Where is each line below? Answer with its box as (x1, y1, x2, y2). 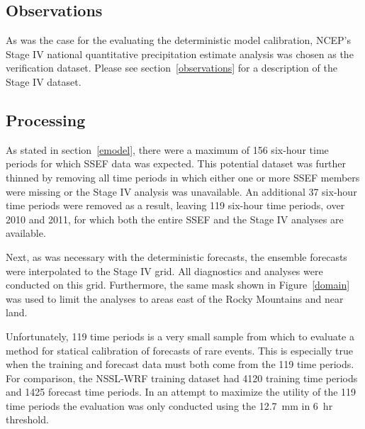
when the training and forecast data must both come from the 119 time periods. (6, 357, 354, 372)
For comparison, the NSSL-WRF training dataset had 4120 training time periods (6, 370, 358, 385)
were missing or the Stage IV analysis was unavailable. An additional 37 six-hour (6, 184, 357, 199)
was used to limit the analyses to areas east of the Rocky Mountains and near (6, 291, 344, 306)
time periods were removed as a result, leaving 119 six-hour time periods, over (6, 198, 345, 213)
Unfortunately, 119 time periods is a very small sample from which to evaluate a (6, 328, 354, 343)
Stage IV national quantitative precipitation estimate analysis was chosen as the (6, 46, 354, 61)
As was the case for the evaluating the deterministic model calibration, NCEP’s (6, 33, 351, 48)
